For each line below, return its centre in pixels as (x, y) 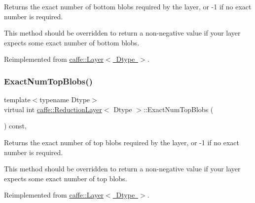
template (17, 100)
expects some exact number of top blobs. (66, 178)
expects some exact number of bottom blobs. (72, 42)
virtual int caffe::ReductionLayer (53, 109)
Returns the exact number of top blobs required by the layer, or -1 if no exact (122, 142)
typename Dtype (65, 100)
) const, (15, 126)
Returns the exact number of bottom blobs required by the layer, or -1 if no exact (128, 6)
